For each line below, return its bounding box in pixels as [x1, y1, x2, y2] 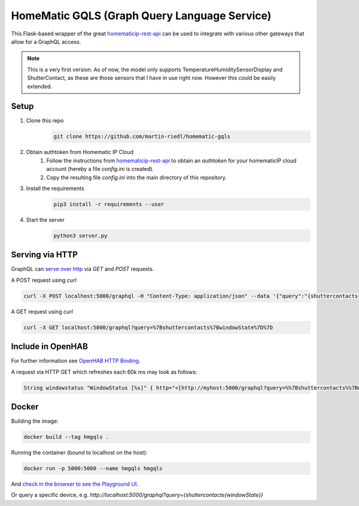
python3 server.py [53, 232, 108, 239]
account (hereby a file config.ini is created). [46, 165, 154, 173]
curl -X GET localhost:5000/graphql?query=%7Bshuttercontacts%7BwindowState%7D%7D [23, 324, 273, 331]
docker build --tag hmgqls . [23, 433, 109, 441]
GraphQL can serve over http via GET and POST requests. [11, 266, 154, 273]
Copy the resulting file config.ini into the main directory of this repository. [46, 174, 227, 181]
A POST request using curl [11, 276, 77, 284]
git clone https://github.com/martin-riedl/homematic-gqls [53, 133, 230, 140]
